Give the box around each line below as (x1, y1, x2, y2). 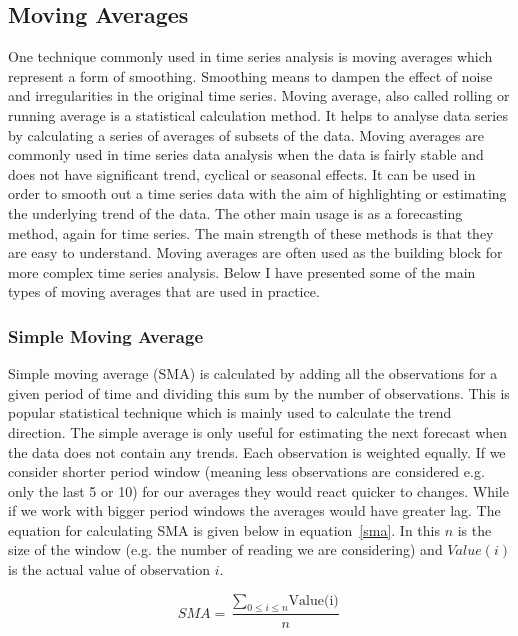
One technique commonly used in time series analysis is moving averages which (8, 46, 493, 67)
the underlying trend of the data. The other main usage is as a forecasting (8, 202, 463, 223)
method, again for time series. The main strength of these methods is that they (8, 222, 494, 243)
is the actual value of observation (8, 559, 211, 580)
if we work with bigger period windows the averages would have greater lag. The (8, 500, 501, 521)
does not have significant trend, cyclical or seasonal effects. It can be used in (8, 163, 476, 184)
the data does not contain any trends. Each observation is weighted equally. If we (8, 441, 506, 462)
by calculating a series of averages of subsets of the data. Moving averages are (8, 124, 484, 145)
